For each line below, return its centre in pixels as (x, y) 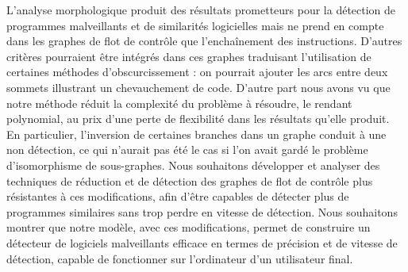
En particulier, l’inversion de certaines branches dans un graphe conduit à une (196, 134)
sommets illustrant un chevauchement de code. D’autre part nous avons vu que (198, 87)
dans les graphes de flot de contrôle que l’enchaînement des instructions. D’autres (204, 41)
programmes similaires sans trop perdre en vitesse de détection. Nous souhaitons (202, 211)
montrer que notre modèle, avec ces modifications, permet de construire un (189, 227)
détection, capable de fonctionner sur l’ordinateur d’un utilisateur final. (180, 258)
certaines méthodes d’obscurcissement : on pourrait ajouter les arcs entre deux (197, 72)
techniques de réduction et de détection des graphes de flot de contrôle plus (190, 180)
